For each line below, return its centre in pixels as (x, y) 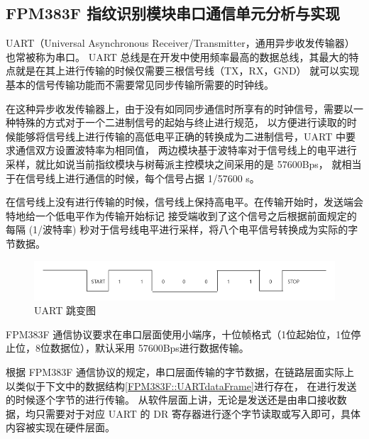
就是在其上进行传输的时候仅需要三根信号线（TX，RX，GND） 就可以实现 (187, 71)
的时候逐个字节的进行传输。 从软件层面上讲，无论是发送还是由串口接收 (171, 400)
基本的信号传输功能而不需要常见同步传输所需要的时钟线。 (140, 84)
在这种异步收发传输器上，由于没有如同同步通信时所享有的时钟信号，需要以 (180, 108)
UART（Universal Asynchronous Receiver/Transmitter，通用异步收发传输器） (180, 43)
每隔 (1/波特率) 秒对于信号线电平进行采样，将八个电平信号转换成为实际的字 (182, 229)
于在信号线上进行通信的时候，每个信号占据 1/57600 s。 (133, 178)
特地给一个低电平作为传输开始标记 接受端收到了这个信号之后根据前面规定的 (181, 215)
